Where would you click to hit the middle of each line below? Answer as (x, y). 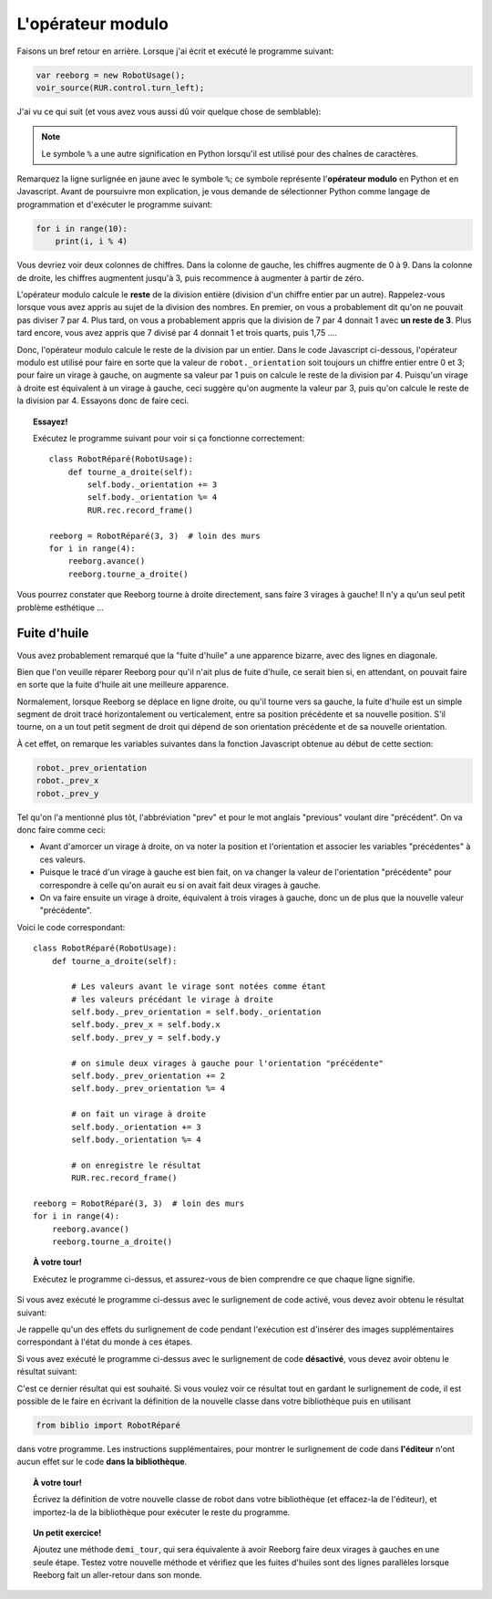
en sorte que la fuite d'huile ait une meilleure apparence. (123, 685)
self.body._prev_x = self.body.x (146, 1025)
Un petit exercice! (67, 1532)
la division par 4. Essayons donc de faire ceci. (103, 400)
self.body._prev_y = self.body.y (146, 1037)
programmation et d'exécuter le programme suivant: (115, 204)
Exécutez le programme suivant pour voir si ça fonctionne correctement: (169, 438)
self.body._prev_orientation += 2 (149, 1076)
